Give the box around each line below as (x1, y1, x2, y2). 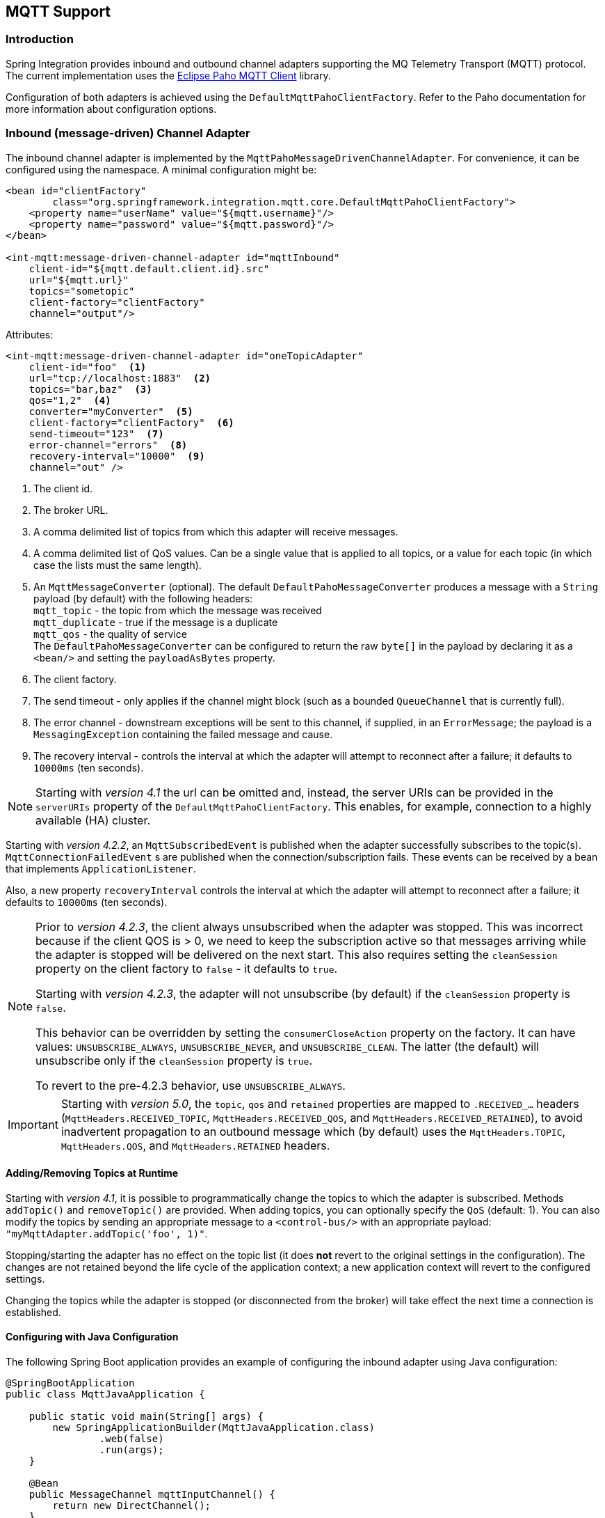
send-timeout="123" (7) (29, 428, 164, 439)
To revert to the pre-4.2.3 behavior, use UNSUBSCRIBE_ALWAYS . (35, 1078, 346, 1093)
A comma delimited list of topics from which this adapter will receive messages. (33, 525, 398, 538)
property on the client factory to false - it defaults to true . (35, 961, 338, 976)
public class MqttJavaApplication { (6, 1388, 205, 1400)
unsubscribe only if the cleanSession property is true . (35, 1053, 313, 1067)
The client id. (33, 482, 93, 494)
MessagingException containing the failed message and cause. (33, 728, 333, 740)
